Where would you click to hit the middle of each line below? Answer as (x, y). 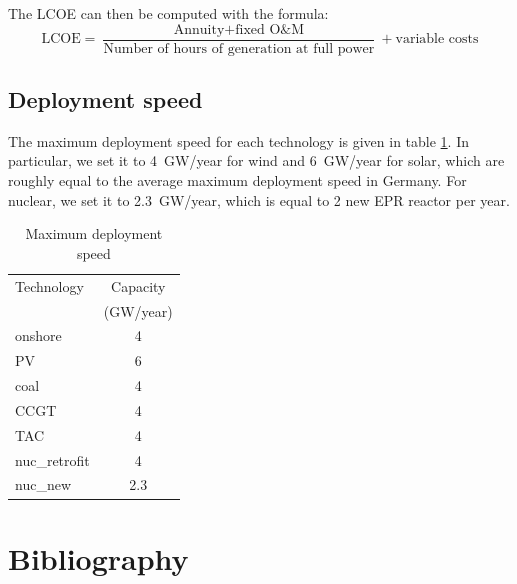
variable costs (437, 39)
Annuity (199, 29)
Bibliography (98, 557)
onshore (38, 335)
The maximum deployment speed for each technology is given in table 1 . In (239, 140)
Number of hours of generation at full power (239, 48)
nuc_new (43, 484)
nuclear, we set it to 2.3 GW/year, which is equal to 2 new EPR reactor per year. (259, 199)
